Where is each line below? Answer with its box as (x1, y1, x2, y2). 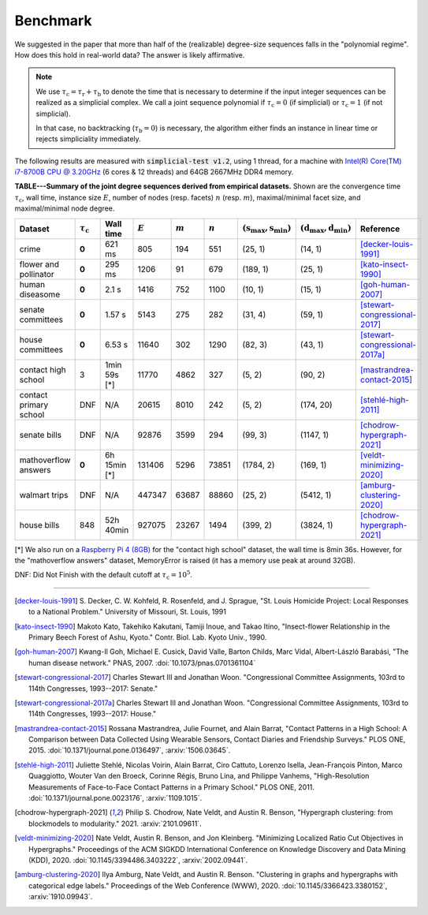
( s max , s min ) (241, 223, 292, 235)
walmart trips (19, 489, 69, 500)
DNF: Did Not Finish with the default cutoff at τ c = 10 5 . (14, 569, 193, 581)
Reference (359, 223, 400, 234)
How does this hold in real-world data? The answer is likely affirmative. (14, 50, 245, 59)
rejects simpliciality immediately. (35, 134, 141, 144)
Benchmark (14, 12, 92, 29)
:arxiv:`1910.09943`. (28, 892, 93, 902)
